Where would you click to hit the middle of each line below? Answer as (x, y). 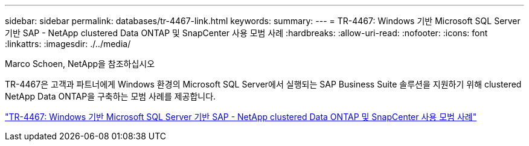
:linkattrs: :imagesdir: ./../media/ (68, 44)
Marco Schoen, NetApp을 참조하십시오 (80, 64)
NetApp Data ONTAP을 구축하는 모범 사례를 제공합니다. (111, 96)
